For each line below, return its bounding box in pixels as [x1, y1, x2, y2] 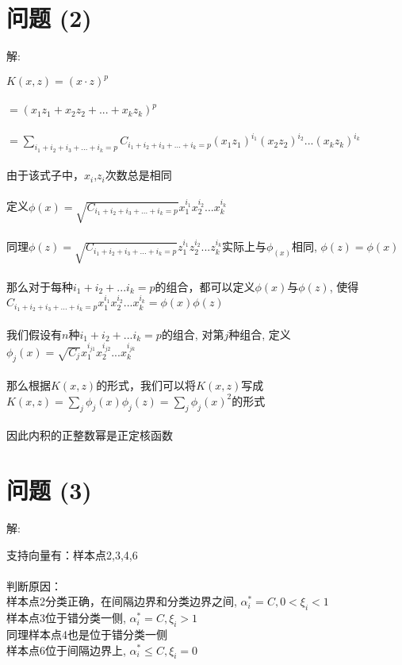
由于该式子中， [6, 167, 84, 183]
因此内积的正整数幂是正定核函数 [6, 427, 173, 444]
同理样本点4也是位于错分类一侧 [6, 625, 167, 642]
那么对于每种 [6, 278, 73, 294]
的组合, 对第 [161, 325, 224, 342]
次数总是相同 [105, 167, 172, 183]
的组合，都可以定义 [155, 278, 255, 294]
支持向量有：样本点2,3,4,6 [6, 546, 138, 563]
